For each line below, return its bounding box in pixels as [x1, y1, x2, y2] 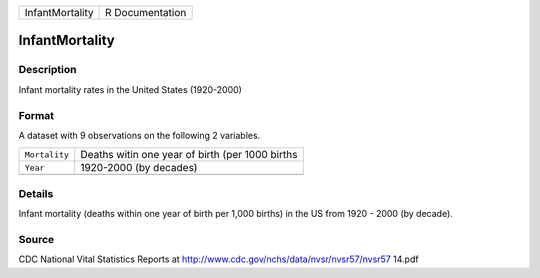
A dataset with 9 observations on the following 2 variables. [18, 129, 261, 141]
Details [18, 186, 54, 200]
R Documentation [105, 6, 187, 19]
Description [18, 63, 77, 77]
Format [18, 108, 55, 122]
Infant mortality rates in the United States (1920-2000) [18, 83, 242, 95]
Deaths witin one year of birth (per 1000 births [80, 148, 298, 162]
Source [18, 232, 55, 246]
